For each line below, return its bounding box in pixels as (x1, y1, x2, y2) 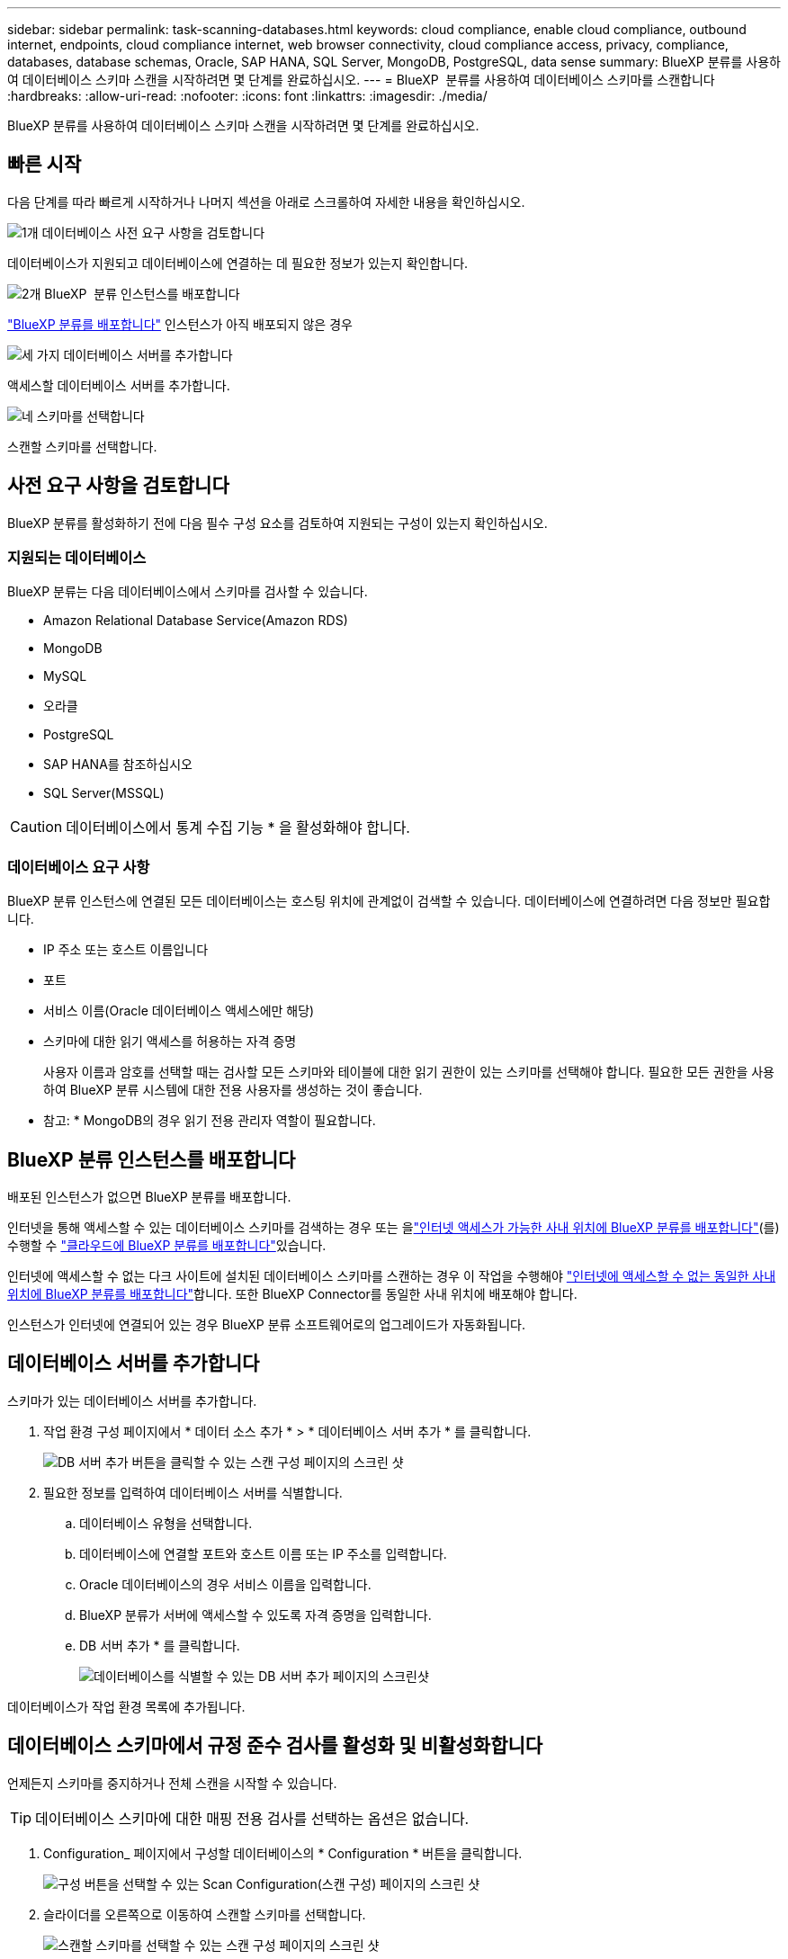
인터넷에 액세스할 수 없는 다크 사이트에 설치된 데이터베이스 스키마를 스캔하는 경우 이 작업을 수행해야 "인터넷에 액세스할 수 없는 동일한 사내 (7, 1268, 776, 1284)
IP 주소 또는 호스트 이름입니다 (43, 942, 209, 958)
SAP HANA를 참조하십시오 (43, 756, 193, 773)
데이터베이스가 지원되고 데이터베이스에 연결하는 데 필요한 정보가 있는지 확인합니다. (7, 255, 469, 271)
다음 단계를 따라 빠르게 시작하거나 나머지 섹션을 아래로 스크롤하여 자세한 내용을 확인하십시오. (7, 193, 525, 210)
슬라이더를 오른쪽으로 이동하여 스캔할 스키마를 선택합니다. (43, 1906, 366, 1922)
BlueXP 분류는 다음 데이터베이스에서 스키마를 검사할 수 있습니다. (7, 584, 368, 600)
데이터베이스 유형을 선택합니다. (79, 1515, 253, 1531)
